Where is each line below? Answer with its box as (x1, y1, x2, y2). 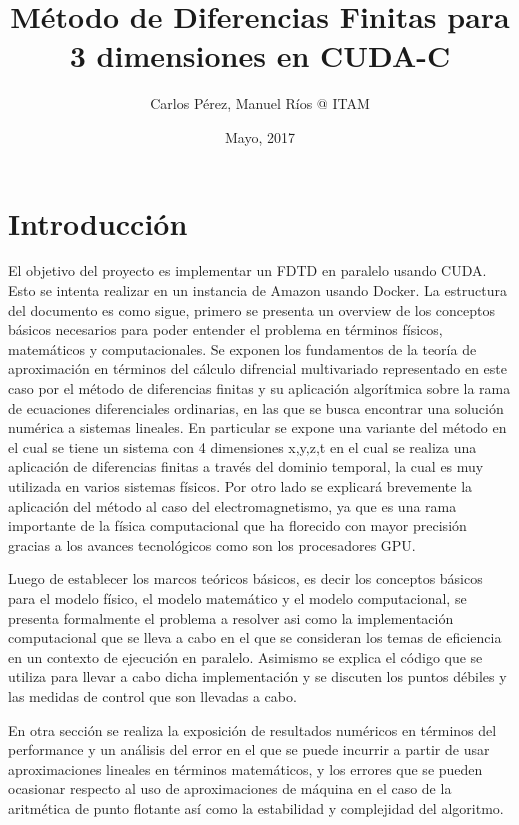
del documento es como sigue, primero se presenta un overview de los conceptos (8, 299, 496, 320)
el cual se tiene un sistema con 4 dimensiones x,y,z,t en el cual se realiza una (8, 436, 477, 457)
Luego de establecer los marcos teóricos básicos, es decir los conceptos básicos (8, 568, 483, 589)
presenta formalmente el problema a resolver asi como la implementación (8, 607, 454, 628)
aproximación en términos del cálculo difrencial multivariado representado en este (8, 358, 508, 379)
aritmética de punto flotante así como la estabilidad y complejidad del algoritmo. (8, 797, 504, 818)
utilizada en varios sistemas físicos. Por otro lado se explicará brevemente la (8, 475, 473, 496)
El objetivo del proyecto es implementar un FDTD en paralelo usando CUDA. (8, 260, 487, 281)
